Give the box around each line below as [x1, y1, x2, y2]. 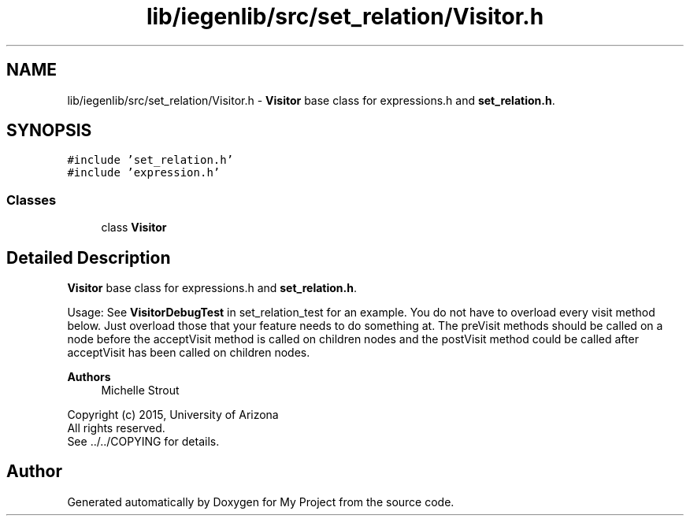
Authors [67, 370, 111, 384]
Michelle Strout [101, 383, 180, 398]
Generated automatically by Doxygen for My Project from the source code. [67, 494, 454, 509]
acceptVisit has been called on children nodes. [67, 346, 310, 360]
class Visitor [101, 220, 167, 235]
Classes [6, 191, 57, 208]
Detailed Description [6, 247, 171, 268]
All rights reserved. [67, 421, 165, 435]
